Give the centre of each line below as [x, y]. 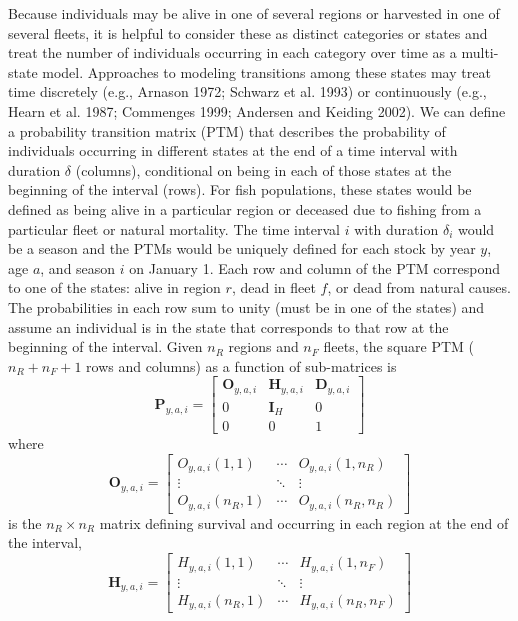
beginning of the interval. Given [105, 346]
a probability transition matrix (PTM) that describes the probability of [227, 130]
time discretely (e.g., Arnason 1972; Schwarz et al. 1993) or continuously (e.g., [247, 91]
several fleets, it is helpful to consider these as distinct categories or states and [248, 32]
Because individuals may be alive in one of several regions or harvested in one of [254, 13]
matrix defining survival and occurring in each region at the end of [304, 522]
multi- [480, 52]
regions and [263, 346]
